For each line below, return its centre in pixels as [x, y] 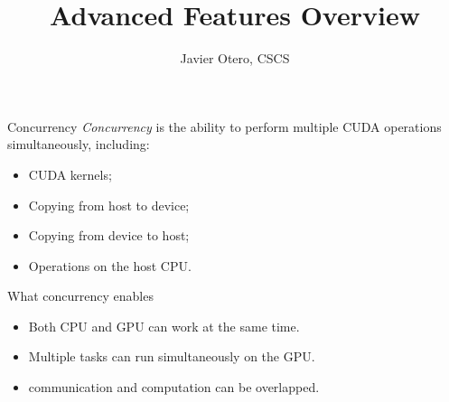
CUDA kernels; [70, 174]
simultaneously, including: [79, 144]
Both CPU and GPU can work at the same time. [164, 326]
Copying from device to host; [109, 235]
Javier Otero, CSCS [235, 58]
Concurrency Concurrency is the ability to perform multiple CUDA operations [224, 126]
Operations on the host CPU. [110, 265]
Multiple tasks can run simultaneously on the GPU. [172, 356]
